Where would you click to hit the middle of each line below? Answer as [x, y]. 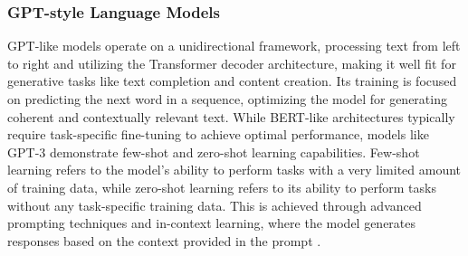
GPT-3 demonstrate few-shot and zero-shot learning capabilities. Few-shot [214, 152]
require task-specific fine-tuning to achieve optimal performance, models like [218, 134]
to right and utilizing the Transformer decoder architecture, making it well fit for [232, 63]
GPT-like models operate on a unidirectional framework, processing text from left [234, 46]
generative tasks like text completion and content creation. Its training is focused [232, 81]
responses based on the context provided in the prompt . [164, 240]
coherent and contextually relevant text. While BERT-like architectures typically [231, 116]
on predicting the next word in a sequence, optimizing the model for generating [227, 99]
